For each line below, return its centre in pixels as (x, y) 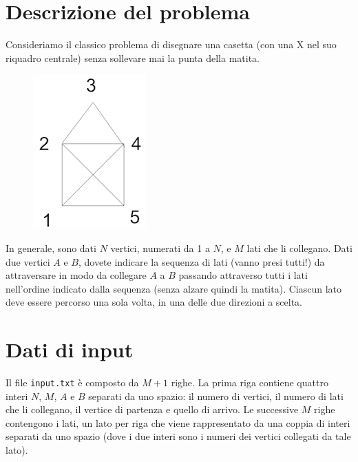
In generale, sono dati (51, 248)
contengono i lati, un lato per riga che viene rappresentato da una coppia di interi (178, 422)
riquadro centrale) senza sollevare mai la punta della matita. (133, 57)
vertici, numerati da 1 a (160, 248)
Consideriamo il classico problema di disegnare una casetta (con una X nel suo (171, 44)
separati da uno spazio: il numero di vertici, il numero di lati (216, 396)
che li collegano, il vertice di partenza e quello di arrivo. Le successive (152, 409)
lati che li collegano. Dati (299, 248)
